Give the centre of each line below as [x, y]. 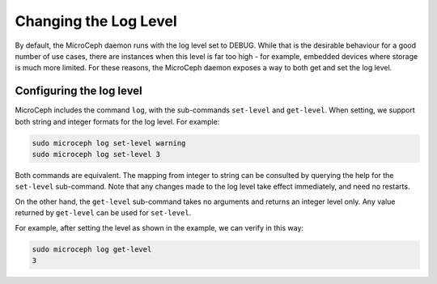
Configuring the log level [79, 91]
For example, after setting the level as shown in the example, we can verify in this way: [159, 227]
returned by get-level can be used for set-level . [103, 213]
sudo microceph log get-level [92, 249]
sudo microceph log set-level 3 [96, 154]
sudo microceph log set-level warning [109, 143]
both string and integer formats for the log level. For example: [117, 121]
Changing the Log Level [96, 21]
